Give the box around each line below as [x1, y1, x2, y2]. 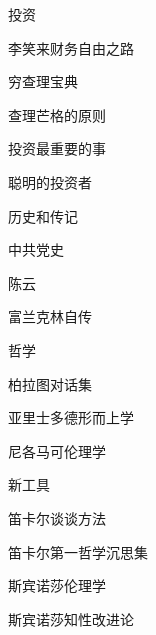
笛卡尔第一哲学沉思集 [8, 541, 148, 562]
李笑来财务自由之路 [8, 37, 134, 58]
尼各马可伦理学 [8, 440, 106, 461]
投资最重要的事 [8, 138, 106, 159]
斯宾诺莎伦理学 [8, 575, 106, 596]
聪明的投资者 [8, 171, 92, 192]
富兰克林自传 [8, 306, 92, 327]
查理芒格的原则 [8, 104, 106, 125]
